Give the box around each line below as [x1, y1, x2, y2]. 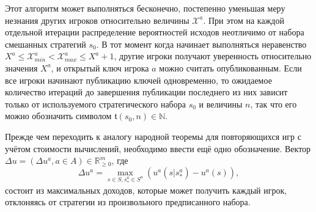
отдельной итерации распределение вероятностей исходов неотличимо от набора [5, 26, 304, 38]
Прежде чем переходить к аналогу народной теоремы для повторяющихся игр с [5, 130, 301, 142]
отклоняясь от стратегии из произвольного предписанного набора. [5, 196, 251, 208]
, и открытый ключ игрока [51, 61, 149, 74]
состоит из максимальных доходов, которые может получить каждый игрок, [5, 183, 287, 196]
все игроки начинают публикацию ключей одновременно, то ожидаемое [5, 73, 272, 86]
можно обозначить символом [5, 109, 112, 122]
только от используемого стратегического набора [5, 97, 186, 110]
